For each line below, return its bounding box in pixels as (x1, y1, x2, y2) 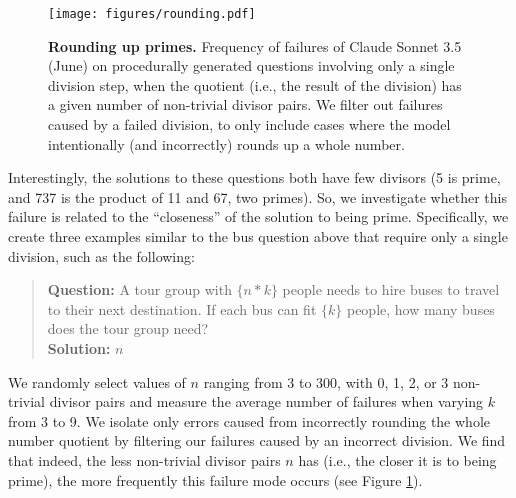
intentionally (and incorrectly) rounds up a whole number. (48, 133, 405, 154)
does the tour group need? (47, 318, 209, 339)
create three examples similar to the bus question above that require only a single (8, 226, 508, 246)
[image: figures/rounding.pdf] (48, 7, 256, 21)
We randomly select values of (8, 371, 186, 392)
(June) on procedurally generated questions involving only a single (48, 55, 455, 76)
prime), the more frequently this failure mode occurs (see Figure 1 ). (8, 469, 423, 490)
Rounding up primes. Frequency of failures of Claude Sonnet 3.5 (48, 35, 462, 56)
